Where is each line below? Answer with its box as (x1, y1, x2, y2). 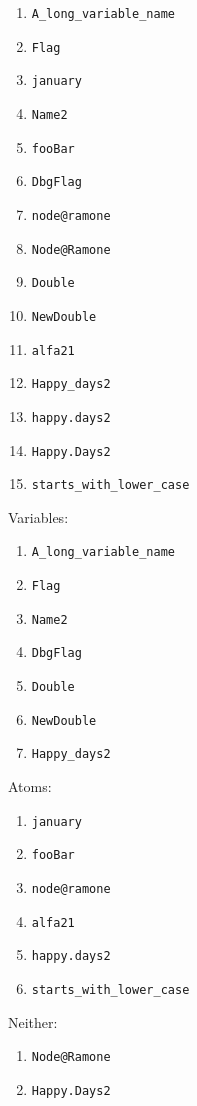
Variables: (8, 506, 69, 527)
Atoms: (8, 776, 52, 797)
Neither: (8, 1011, 58, 1032)
